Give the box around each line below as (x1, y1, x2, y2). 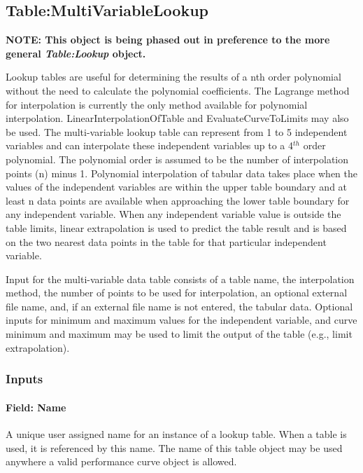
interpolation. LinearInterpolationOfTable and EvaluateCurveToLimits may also (6, 111, 349, 125)
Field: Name (6, 399, 66, 414)
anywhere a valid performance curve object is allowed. (6, 454, 237, 469)
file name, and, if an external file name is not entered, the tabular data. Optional (6, 299, 353, 313)
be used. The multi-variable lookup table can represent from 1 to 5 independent (6, 124, 348, 139)
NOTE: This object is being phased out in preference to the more (6, 32, 330, 47)
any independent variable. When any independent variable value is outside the (6, 207, 341, 221)
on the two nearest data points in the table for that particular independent (6, 234, 327, 249)
